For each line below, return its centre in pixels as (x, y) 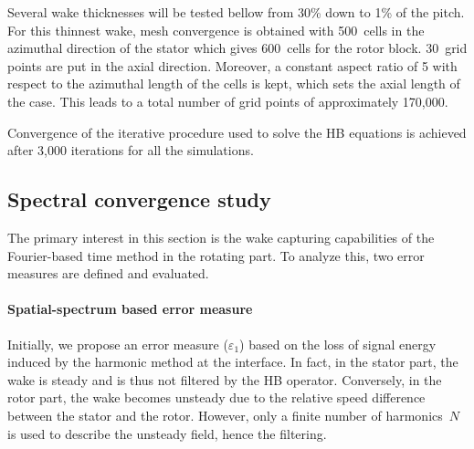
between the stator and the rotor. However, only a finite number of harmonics (225, 415)
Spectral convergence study (139, 199)
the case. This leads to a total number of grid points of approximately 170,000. (228, 101)
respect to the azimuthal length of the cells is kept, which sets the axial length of (234, 84)
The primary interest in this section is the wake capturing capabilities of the (221, 237)
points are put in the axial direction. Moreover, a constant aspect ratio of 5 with (232, 65)
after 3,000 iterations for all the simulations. (131, 150)
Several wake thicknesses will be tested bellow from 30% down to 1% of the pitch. (236, 12)
